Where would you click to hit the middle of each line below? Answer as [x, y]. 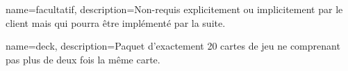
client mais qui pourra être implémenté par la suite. [116, 22]
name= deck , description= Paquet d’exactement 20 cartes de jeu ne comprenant [173, 46]
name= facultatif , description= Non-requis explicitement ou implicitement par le [174, 9]
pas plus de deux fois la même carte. [83, 59]
